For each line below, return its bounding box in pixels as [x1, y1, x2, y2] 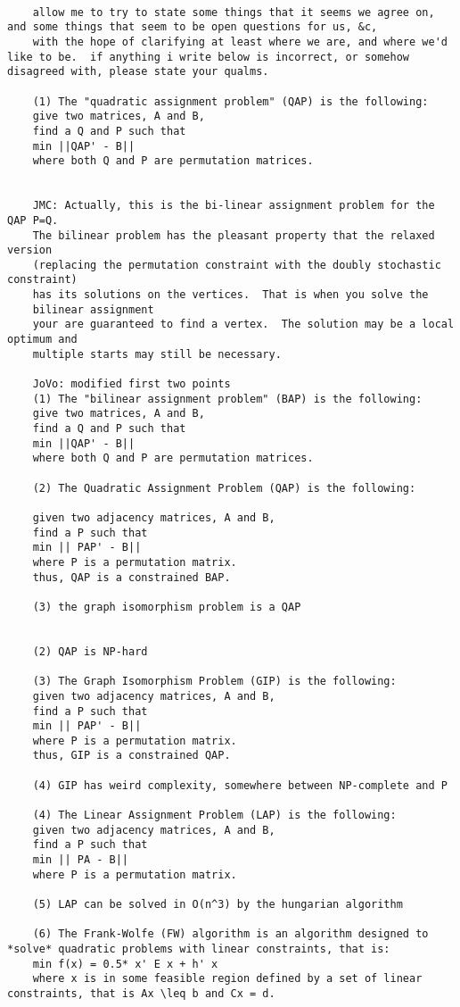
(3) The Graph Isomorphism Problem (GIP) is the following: [32, 675, 397, 688]
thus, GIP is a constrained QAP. [32, 749, 231, 762]
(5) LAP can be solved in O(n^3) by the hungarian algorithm [32, 898, 403, 911]
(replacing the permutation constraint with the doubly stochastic [32, 258, 441, 271]
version [7, 244, 53, 257]
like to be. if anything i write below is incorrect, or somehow [7, 50, 410, 63]
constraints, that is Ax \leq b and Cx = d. [7, 986, 275, 1000]
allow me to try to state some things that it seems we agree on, [32, 5, 435, 19]
